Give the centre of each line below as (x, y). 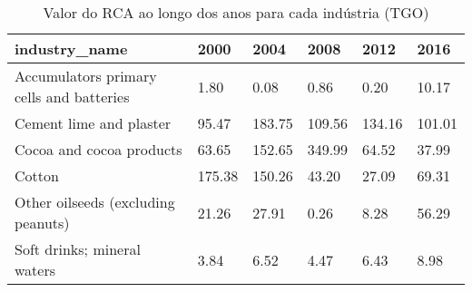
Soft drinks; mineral (78, 249)
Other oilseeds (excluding (95, 202)
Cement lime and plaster (93, 123)
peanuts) (42, 223)
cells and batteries (72, 97)
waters (35, 270)
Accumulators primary (86, 76)
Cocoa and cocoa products (98, 149)
